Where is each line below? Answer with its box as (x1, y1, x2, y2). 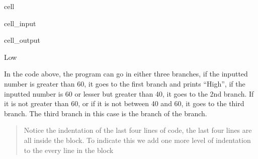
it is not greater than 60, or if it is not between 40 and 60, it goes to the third (4, 98, 244, 109)
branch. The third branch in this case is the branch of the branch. (4, 108, 207, 118)
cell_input (4, 18, 36, 28)
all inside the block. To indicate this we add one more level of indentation (24, 134, 251, 145)
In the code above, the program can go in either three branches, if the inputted (4, 68, 248, 79)
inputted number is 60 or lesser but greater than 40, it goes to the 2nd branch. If (4, 88, 254, 99)
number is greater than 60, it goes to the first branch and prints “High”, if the (4, 78, 245, 89)
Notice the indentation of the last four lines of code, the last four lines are (24, 125, 252, 135)
